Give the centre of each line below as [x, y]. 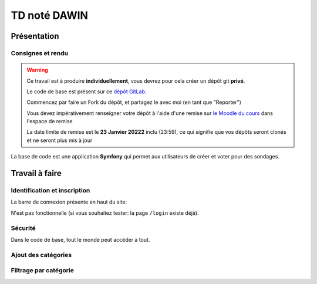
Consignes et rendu [40, 53]
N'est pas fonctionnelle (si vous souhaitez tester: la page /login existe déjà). [105, 213]
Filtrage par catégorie [43, 271]
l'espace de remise [50, 121]
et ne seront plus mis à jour [60, 140]
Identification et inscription [50, 191]
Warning [37, 70]
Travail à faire [36, 173]
